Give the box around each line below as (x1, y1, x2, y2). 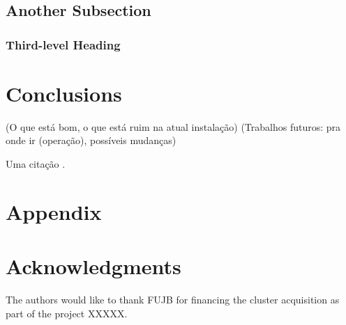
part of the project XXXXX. (6, 306, 128, 320)
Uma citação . (6, 156, 66, 171)
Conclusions (6, 79, 122, 107)
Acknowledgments (6, 252, 181, 280)
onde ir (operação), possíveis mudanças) (6, 133, 176, 148)
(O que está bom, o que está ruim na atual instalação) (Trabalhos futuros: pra (6, 119, 341, 134)
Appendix (6, 197, 102, 225)
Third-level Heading (6, 35, 121, 53)
